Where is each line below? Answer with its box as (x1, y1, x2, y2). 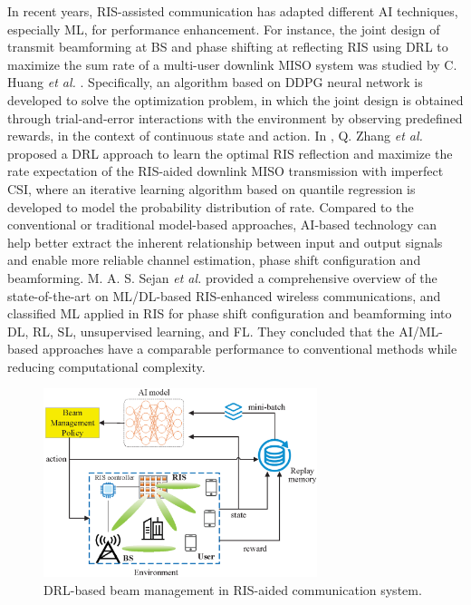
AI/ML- (399, 321, 443, 340)
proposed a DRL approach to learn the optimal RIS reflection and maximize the (7, 143, 453, 162)
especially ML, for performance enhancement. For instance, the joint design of (7, 19, 440, 38)
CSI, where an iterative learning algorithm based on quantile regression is (7, 179, 416, 198)
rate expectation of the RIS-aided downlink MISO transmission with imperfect (7, 161, 444, 181)
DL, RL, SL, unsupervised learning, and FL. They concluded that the (7, 321, 395, 340)
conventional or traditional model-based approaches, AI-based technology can (7, 215, 437, 234)
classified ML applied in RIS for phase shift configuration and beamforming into (7, 304, 452, 323)
